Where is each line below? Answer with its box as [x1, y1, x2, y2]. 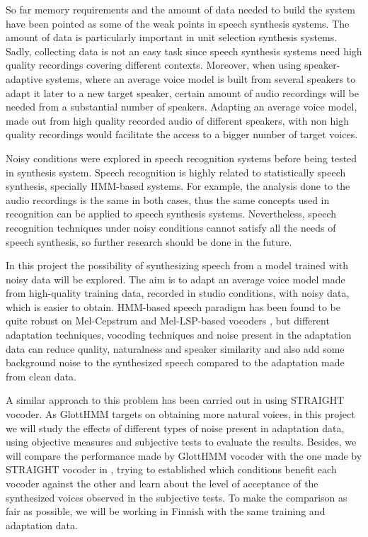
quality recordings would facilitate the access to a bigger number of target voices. [6, 127, 358, 142]
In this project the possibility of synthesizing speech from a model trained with [6, 258, 348, 273]
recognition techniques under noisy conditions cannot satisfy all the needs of [6, 220, 336, 234]
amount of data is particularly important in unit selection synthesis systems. [6, 30, 338, 45]
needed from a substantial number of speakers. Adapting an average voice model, [6, 99, 357, 114]
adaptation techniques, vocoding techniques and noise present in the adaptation [6, 327, 352, 342]
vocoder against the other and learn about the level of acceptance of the [6, 476, 318, 490]
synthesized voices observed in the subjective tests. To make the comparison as [6, 490, 347, 504]
